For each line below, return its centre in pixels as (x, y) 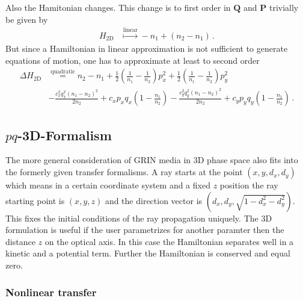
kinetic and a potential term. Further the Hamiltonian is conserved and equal (148, 253)
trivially (284, 7)
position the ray (249, 185)
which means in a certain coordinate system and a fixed (108, 185)
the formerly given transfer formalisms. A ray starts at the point (124, 172)
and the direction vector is (154, 200)
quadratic (63, 71)
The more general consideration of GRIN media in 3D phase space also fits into (152, 160)
